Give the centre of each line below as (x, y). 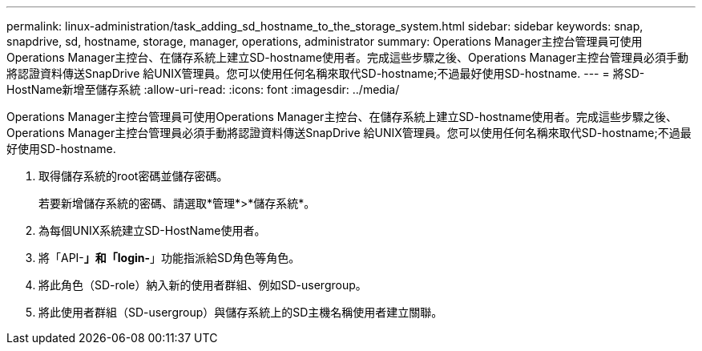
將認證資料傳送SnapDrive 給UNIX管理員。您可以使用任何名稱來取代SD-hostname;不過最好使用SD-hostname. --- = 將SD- (326, 73)
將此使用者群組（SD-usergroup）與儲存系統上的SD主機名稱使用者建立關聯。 (241, 312)
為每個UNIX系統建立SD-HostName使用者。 (152, 230)
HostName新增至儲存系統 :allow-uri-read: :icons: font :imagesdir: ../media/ (203, 89)
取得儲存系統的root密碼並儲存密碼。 (133, 176)
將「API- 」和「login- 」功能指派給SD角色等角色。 (169, 258)
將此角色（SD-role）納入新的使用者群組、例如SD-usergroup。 (203, 285)
